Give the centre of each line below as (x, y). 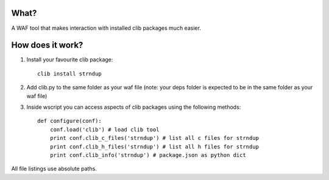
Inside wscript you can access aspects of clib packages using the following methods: (134, 107)
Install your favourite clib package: (70, 60)
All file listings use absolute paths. (54, 169)
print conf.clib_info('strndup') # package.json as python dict (148, 155)
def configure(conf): (69, 121)
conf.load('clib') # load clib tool (104, 130)
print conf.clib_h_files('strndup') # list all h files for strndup (154, 147)
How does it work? (47, 45)
